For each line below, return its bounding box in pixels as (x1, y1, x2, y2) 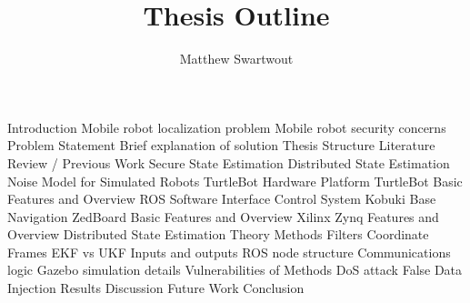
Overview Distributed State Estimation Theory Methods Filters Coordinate (7, 225, 429, 244)
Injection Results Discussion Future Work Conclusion (7, 278, 305, 298)
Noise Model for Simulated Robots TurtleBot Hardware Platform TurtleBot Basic (7, 171, 463, 190)
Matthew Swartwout (179, 49, 294, 68)
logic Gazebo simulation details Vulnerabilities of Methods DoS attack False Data (7, 260, 463, 279)
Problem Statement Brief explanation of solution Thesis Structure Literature (7, 136, 435, 155)
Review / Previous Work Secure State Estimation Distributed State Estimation (7, 153, 450, 172)
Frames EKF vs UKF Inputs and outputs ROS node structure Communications (7, 242, 451, 261)
